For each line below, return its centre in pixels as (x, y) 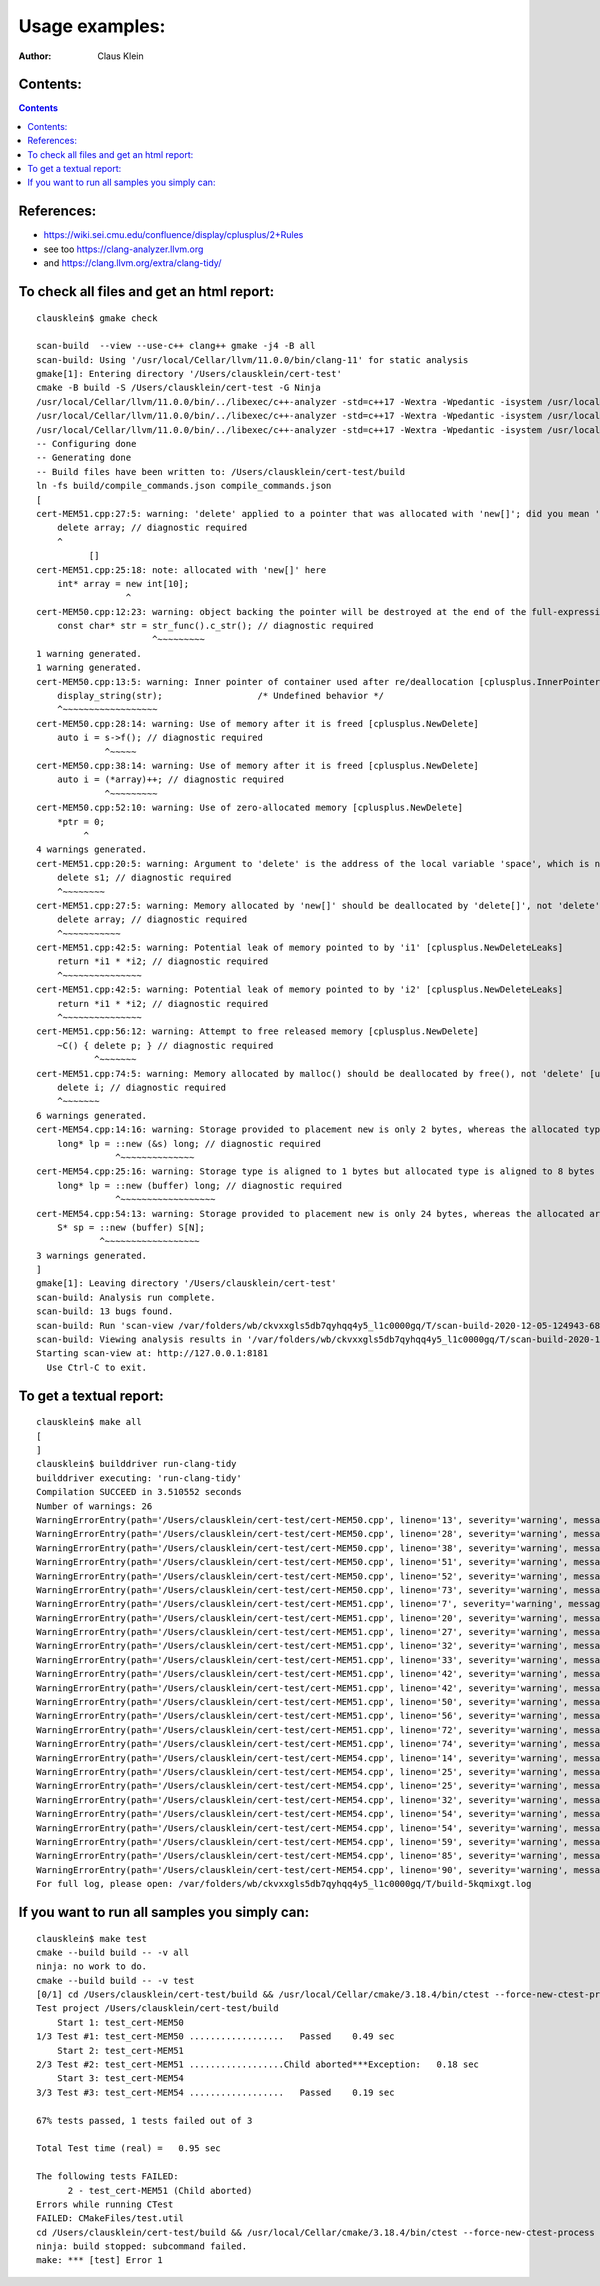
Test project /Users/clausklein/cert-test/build (157, 2008)
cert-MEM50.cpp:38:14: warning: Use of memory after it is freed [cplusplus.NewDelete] (258, 765)
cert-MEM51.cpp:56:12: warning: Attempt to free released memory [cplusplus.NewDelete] (258, 1031)
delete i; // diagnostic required (141, 1087)
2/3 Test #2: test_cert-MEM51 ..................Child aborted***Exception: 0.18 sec (258, 2064)
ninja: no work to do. (92, 1966)
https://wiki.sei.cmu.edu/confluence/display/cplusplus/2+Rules (173, 235)
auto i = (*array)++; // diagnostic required (170, 779)
